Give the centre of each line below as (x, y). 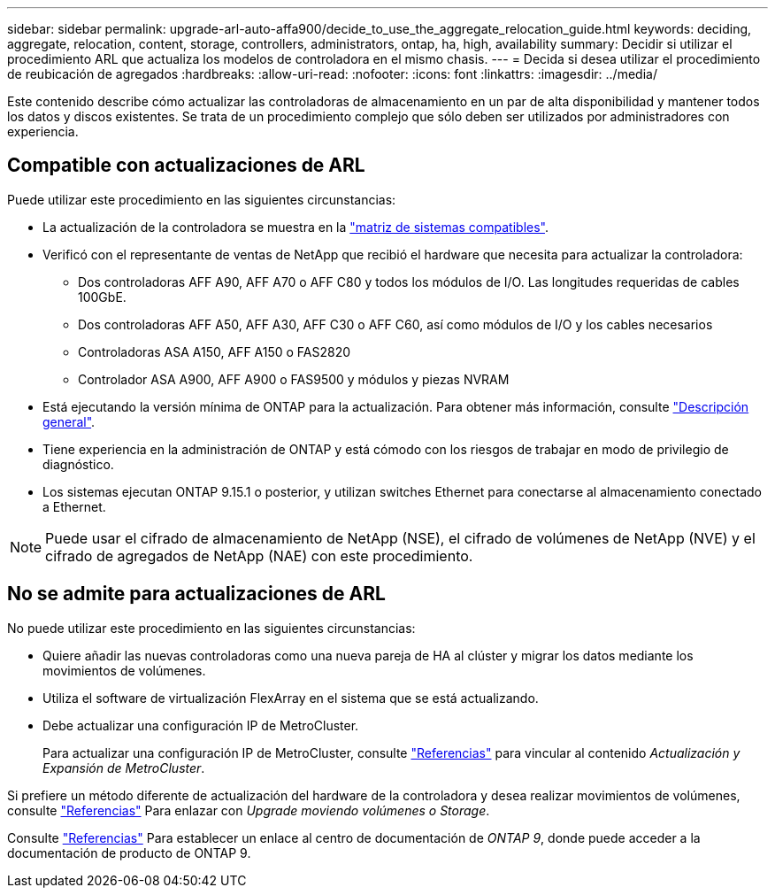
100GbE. (102, 297)
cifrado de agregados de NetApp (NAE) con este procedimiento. (259, 556)
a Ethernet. (74, 506)
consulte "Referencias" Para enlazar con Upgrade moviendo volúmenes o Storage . (249, 810)
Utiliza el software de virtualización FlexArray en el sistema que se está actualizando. (291, 698)
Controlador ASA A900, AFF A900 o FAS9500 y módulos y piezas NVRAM (294, 379)
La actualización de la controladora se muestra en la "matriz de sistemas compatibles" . (296, 227)
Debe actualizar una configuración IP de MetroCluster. (201, 725)
